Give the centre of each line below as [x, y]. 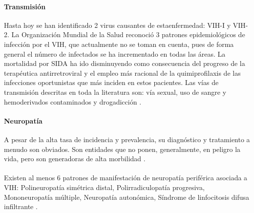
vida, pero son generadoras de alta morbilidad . [75, 159]
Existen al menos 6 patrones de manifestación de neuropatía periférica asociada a [126, 178]
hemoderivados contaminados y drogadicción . [73, 101]
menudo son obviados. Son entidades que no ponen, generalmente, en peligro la [122, 149]
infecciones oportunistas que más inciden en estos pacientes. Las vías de [111, 82]
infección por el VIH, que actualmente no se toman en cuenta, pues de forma [119, 44]
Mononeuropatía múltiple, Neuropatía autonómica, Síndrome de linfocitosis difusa [127, 197]
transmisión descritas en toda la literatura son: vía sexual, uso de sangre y [115, 92]
